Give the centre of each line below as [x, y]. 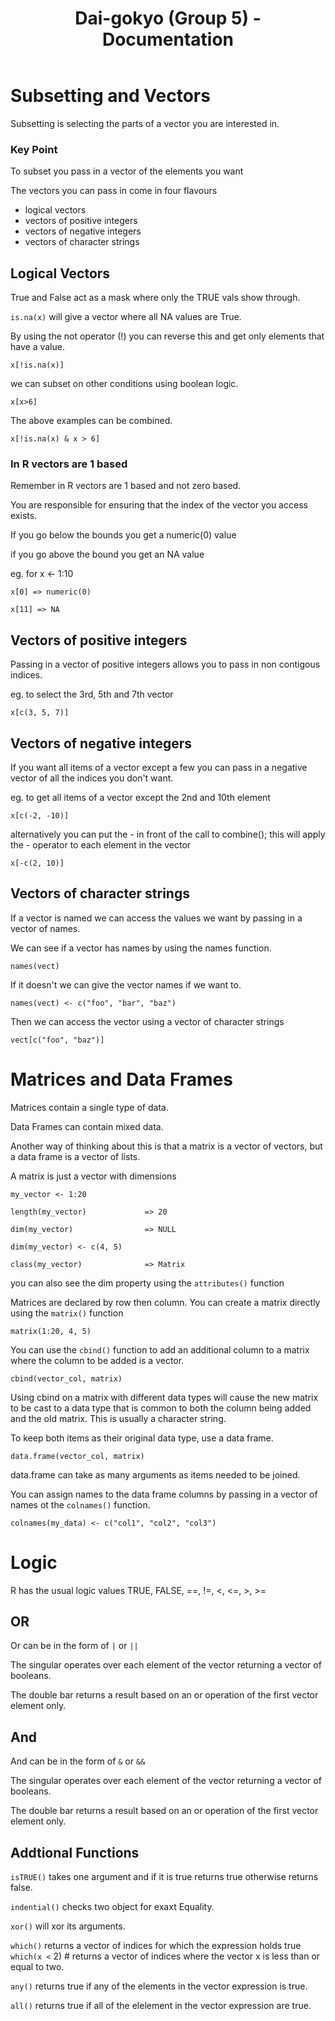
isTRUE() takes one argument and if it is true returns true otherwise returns [164, 1877]
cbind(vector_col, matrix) [66, 1378]
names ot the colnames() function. [80, 1504]
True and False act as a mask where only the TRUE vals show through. [155, 298]
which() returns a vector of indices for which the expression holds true [156, 1946]
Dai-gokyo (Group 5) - [168, 18]
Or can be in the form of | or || [74, 1646]
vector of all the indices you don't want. [92, 778]
